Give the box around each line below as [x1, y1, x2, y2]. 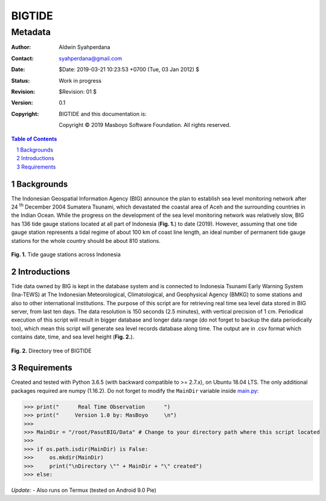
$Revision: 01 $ [59, 88, 97, 95]
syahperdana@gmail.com [59, 54, 123, 62]
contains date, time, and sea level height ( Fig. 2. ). [11, 333, 135, 341]
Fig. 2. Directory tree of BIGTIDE [11, 347, 92, 354]
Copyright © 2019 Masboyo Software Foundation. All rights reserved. [59, 121, 231, 129]
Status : [11, 77, 30, 84]
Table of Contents [11, 135, 57, 142]
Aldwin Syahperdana [59, 44, 110, 51]
